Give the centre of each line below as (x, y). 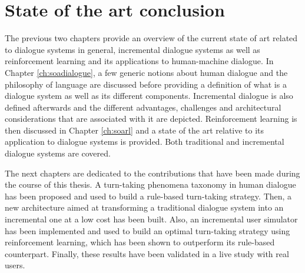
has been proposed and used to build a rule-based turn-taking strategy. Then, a (148, 196)
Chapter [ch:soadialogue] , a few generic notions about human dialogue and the (146, 72)
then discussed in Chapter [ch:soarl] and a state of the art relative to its (135, 130)
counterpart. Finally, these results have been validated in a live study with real (147, 253)
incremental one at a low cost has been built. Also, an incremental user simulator (151, 219)
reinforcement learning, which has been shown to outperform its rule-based (140, 242)
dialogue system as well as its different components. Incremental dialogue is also (149, 96)
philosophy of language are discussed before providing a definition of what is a (146, 84)
